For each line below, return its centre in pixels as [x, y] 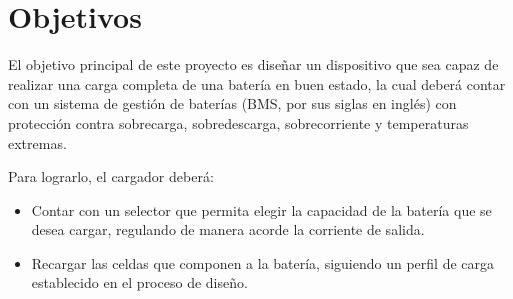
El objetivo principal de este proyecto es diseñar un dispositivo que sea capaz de [253, 64]
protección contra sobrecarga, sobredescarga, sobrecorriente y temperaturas [238, 122]
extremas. [37, 142]
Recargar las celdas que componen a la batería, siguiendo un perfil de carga [263, 262]
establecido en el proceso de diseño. [139, 282]
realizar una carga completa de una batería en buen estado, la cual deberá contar [257, 83]
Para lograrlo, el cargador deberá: [111, 176]
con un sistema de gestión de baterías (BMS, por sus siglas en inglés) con [232, 103]
